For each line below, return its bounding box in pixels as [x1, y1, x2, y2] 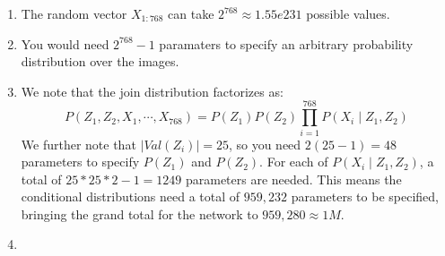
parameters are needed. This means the [185, 169, 402, 188]
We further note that [21, 134, 136, 153]
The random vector [21, 4, 127, 22]
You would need [21, 34, 109, 53]
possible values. [306, 4, 390, 22]
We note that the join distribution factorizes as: [21, 81, 284, 100]
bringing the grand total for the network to [21, 204, 258, 223]
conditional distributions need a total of [21, 187, 240, 206]
